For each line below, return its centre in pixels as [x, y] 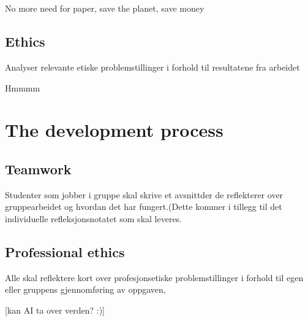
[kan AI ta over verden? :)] [55, 310]
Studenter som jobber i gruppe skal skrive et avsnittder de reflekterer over [144, 194]
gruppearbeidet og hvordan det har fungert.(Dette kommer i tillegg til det [144, 207]
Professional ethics [65, 251]
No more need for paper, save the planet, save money [105, 8]
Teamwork [38, 168]
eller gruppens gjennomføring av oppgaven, [85, 289]
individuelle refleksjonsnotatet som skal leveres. [94, 218]
